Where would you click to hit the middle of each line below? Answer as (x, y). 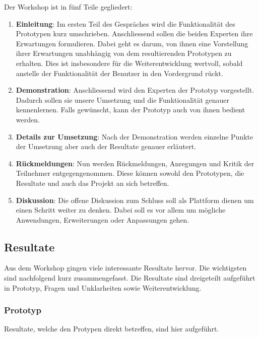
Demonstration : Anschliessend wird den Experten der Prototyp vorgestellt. (135, 90)
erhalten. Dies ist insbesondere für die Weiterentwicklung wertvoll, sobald (129, 63)
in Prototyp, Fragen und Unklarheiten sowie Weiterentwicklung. (103, 287)
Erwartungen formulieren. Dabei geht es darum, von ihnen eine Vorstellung (132, 43)
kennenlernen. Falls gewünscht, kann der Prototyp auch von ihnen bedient (130, 110)
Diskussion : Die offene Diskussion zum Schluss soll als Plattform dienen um (135, 200)
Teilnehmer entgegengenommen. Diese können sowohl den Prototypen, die (130, 173)
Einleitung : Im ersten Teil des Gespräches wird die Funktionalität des (125, 23)
